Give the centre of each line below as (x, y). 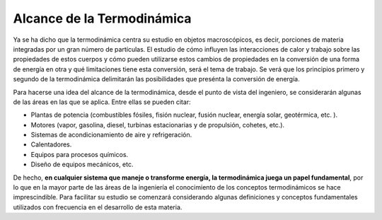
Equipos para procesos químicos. (80, 154)
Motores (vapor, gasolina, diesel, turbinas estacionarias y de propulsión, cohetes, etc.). (158, 125)
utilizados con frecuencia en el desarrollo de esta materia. (98, 207)
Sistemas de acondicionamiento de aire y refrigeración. (111, 135)
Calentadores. (51, 144)
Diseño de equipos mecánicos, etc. (82, 164)
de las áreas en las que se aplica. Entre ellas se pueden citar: (102, 102)
